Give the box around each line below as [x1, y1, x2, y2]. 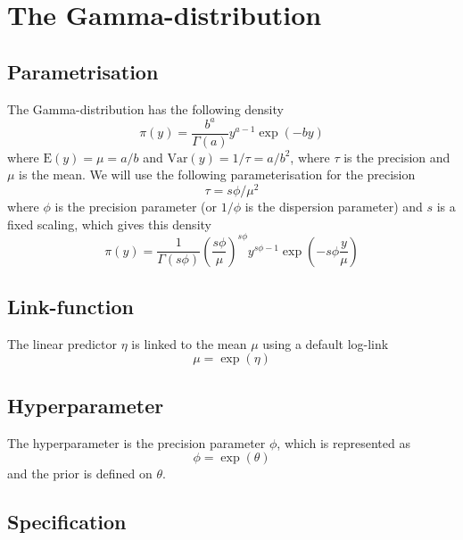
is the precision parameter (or [54, 197, 218, 215]
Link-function [7, 293, 134, 320]
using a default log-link [262, 334, 389, 353]
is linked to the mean [131, 334, 247, 353]
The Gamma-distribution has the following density [7, 99, 284, 118]
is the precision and [343, 147, 451, 166]
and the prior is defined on [7, 464, 153, 483]
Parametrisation [7, 57, 159, 85]
